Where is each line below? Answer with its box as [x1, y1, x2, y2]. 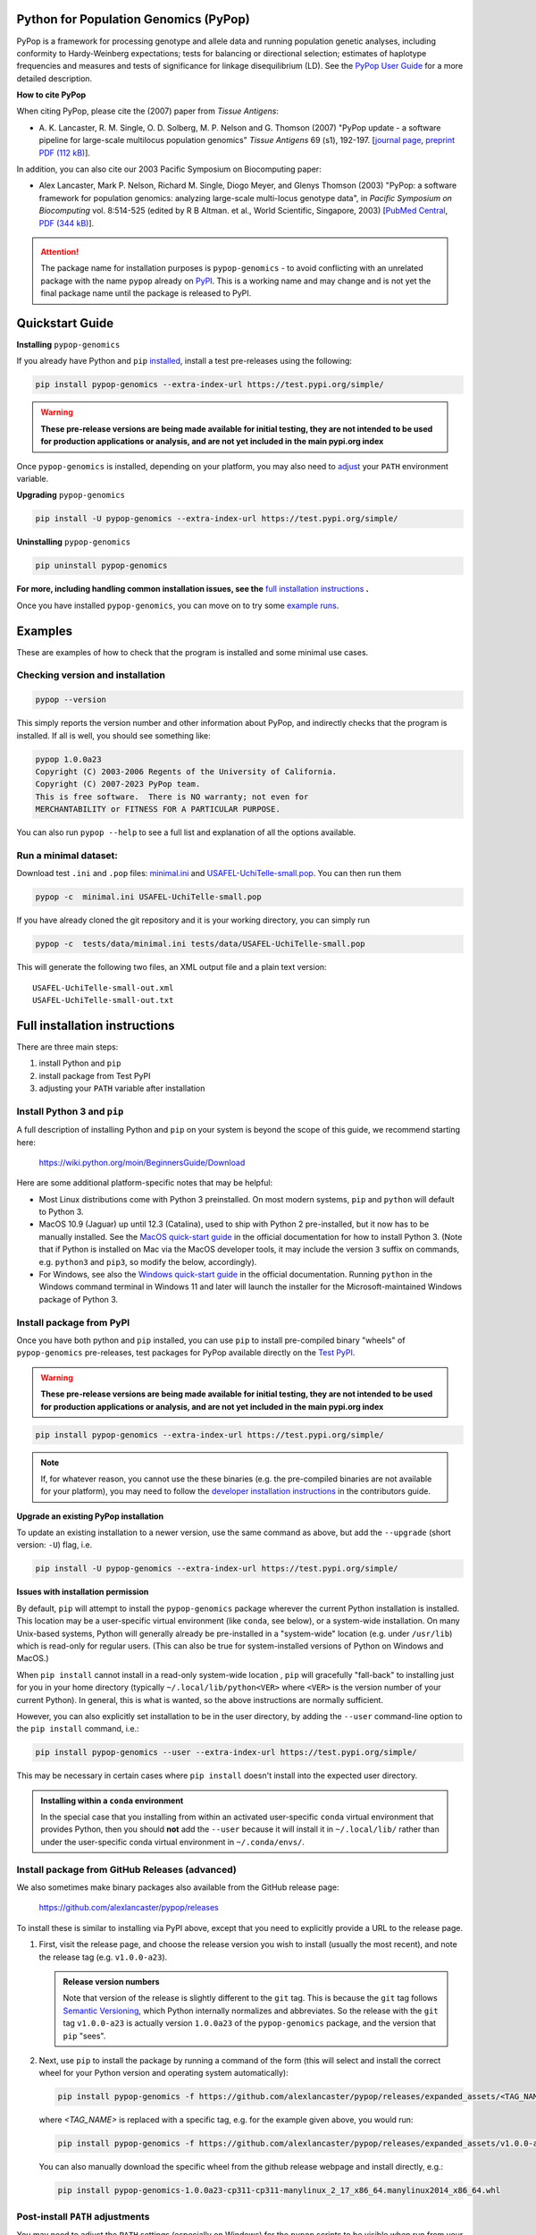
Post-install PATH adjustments [16, 2210, 150, 2222]
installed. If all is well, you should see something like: [16, 730, 212, 741]
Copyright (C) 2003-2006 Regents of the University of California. [35, 766, 338, 777]
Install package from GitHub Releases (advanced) [16, 1863, 237, 1876]
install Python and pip [38, 1058, 121, 1068]
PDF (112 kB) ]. [38, 148, 91, 158]
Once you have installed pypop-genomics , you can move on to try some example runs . [16, 600, 339, 611]
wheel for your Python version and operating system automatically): [38, 2068, 289, 2079]
